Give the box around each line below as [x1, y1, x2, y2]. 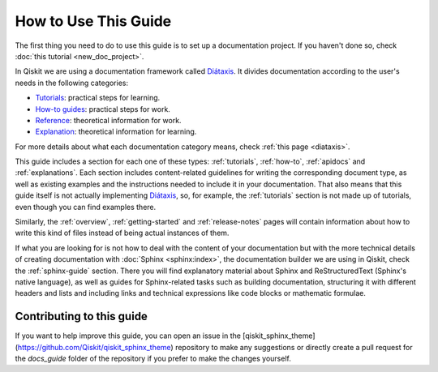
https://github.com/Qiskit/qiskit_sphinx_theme [17, 342, 171, 352]
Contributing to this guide [15, 310, 148, 323]
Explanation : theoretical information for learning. [35, 126, 197, 137]
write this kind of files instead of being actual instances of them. [15, 228, 230, 238]
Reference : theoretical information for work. [35, 115, 182, 125]
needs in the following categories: [15, 78, 129, 88]
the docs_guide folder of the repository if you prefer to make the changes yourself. [15, 353, 291, 364]
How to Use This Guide [15, 12, 172, 30]
